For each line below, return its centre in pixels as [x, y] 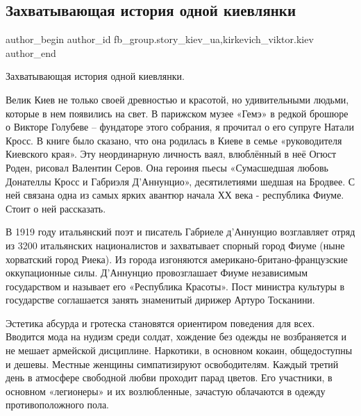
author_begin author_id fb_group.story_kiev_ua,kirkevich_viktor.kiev [160, 39]
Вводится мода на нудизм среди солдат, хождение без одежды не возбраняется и [176, 336]
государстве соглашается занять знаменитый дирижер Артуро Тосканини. [160, 300]
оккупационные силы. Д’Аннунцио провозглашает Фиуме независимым [157, 273]
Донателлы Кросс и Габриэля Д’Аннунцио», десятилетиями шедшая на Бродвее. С [180, 181]
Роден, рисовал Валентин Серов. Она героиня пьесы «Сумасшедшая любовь [167, 167]
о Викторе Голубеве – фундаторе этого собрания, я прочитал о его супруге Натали [180, 127]
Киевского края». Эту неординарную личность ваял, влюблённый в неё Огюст [171, 154]
